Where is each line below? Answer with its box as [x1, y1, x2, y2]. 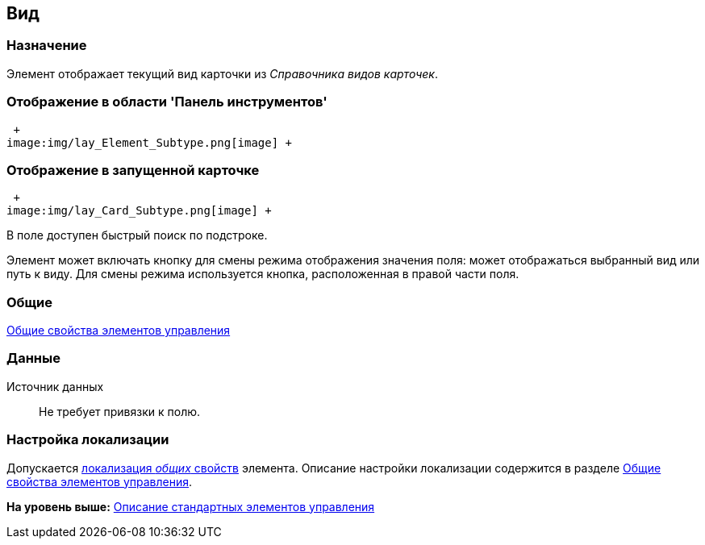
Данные [6, 350, 60, 367]
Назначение [6, 37, 87, 54]
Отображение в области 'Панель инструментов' [6, 94, 327, 110]
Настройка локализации [6, 431, 169, 448]
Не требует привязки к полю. [39, 404, 201, 418]
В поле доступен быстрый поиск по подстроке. [6, 228, 268, 243]
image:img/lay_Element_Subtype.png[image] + [6, 135, 293, 149]
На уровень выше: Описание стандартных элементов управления [6, 499, 375, 514]
